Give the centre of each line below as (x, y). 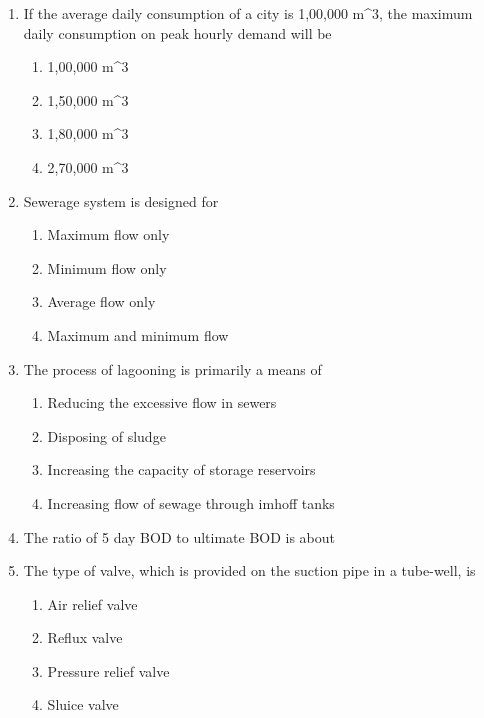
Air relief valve (92, 603)
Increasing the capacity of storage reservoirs (181, 469)
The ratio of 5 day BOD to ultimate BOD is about (179, 536)
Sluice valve (83, 704)
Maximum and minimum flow (138, 334)
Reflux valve (85, 637)
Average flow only (101, 301)
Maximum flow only (108, 234)
